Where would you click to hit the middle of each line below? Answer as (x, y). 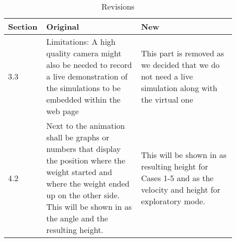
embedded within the (83, 99)
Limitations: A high (81, 42)
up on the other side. (83, 195)
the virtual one (167, 99)
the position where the (86, 160)
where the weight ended (88, 183)
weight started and (79, 172)
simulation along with (179, 88)
